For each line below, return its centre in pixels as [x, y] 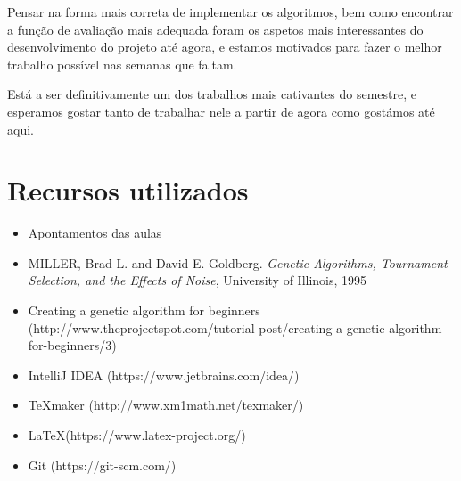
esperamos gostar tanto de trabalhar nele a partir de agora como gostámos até [221, 111]
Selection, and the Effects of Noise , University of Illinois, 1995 [198, 280]
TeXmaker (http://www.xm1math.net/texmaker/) [166, 405]
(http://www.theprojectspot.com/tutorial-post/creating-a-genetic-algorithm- [237, 327]
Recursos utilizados [128, 190]
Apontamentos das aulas [95, 233]
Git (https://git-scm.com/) [102, 465]
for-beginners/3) [72, 345]
